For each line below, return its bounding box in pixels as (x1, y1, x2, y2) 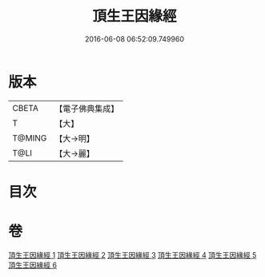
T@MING (12, 133, 47, 144)
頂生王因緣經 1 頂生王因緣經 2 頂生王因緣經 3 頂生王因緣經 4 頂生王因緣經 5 (8, 250, 257, 259)
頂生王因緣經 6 (8, 260, 58, 270)
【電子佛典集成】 (54, 103, 119, 114)
